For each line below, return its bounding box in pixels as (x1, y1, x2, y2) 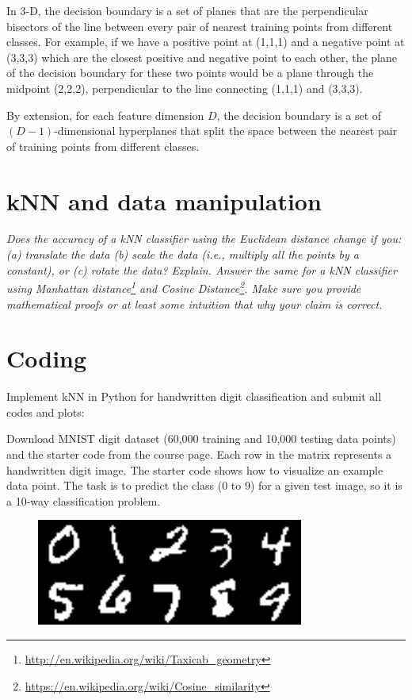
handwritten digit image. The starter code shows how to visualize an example (6, 461, 383, 478)
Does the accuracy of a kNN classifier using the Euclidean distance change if (6, 230, 377, 247)
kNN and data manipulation (6, 184, 322, 217)
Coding (6, 342, 87, 375)
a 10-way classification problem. (6, 492, 161, 509)
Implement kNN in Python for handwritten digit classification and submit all (6, 388, 382, 405)
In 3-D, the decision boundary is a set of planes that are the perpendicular (6, 2, 368, 18)
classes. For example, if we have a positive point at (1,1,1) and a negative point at (6, 33, 405, 50)
